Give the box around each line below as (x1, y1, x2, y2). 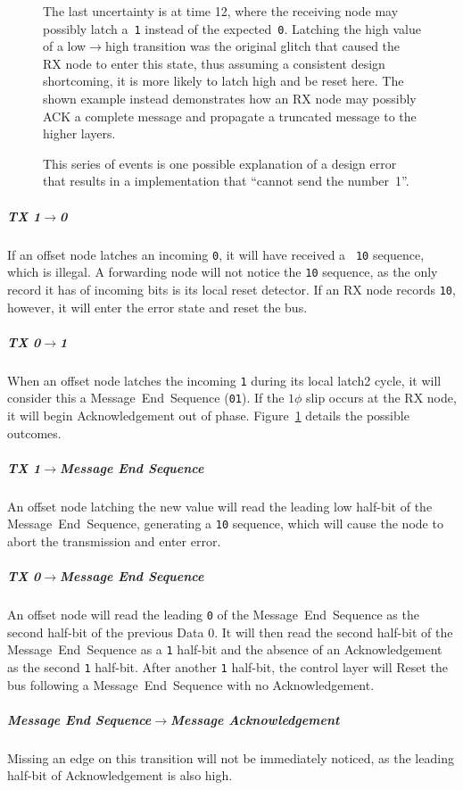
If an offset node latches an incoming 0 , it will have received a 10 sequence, (7, 245, 425, 263)
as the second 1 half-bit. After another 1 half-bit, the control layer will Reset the (7, 658, 449, 677)
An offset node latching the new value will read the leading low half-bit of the (7, 496, 433, 515)
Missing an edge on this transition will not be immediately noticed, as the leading (7, 748, 454, 767)
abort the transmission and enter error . (7, 532, 221, 550)
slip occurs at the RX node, (306, 388, 457, 407)
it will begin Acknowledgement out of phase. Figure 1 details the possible (7, 406, 409, 424)
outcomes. (7, 423, 62, 442)
